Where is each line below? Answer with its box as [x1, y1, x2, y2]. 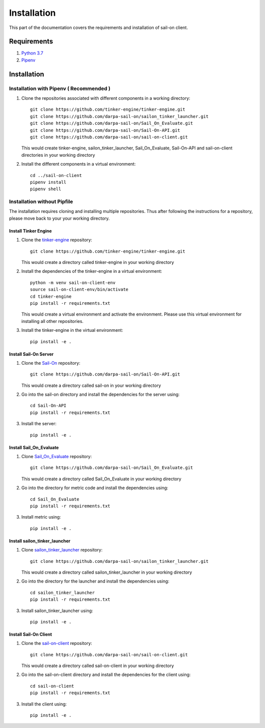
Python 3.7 [21, 50, 44, 56]
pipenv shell [30, 186, 61, 192]
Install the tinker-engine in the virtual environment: [21, 327, 124, 333]
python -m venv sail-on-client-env [30, 280, 116, 285]
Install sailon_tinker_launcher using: [21, 608, 93, 613]
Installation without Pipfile [9, 198, 73, 205]
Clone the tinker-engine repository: [21, 237, 93, 243]
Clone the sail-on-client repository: [21, 641, 92, 646]
